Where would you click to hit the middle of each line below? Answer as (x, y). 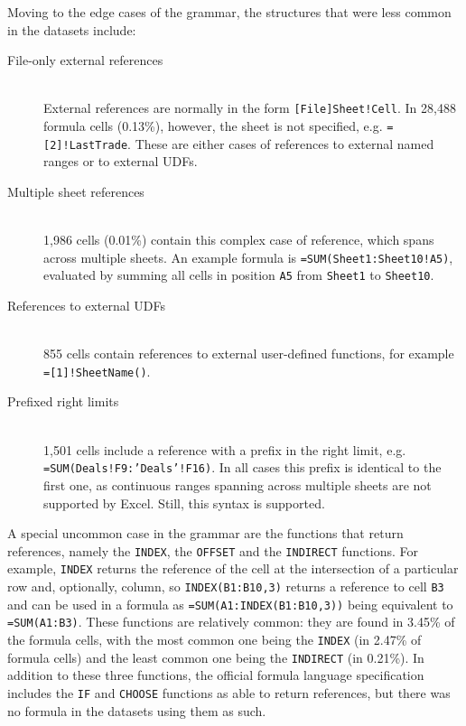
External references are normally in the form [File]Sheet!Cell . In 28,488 (250, 108)
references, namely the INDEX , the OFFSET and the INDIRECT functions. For (213, 550)
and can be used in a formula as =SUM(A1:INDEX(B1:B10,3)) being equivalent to (230, 604)
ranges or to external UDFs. (121, 161)
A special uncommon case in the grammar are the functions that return (205, 533)
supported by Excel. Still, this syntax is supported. (184, 503)
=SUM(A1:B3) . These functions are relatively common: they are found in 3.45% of (231, 622)
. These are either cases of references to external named (281, 143)
